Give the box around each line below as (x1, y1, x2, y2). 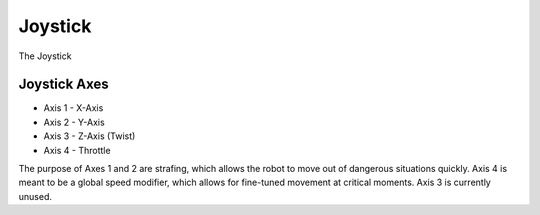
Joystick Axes (18, 76, 109, 93)
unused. (18, 190, 52, 202)
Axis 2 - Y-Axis (43, 116, 105, 128)
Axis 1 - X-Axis (43, 102, 104, 114)
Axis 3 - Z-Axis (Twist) (43, 130, 136, 142)
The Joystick (18, 50, 72, 62)
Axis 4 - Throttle (43, 144, 111, 156)
